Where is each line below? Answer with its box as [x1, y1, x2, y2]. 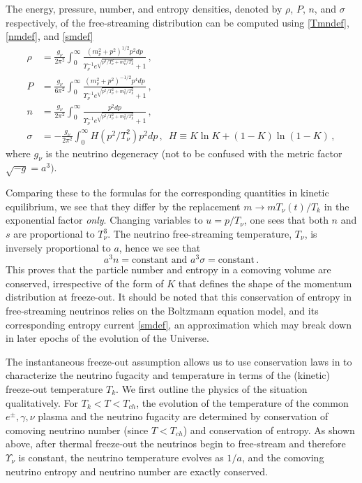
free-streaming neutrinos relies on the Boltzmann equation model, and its [6, 303, 319, 318]
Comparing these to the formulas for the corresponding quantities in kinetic [6, 185, 329, 200]
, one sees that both [243, 212, 329, 227]
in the [324, 199, 349, 213]
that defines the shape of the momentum [178, 275, 352, 290]
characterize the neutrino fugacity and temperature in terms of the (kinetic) [6, 368, 331, 382]
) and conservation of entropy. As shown [183, 422, 355, 437]
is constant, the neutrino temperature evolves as [18, 450, 224, 464]
